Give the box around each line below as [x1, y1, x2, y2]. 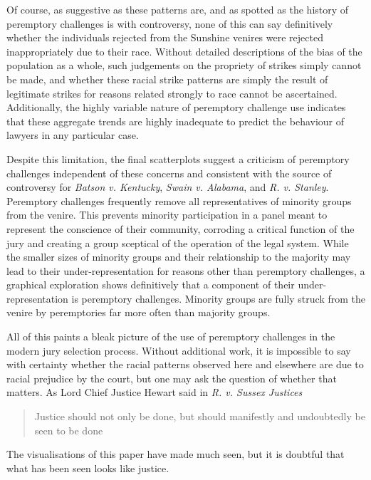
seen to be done [34, 422, 103, 437]
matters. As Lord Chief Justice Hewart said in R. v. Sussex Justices [6, 385, 303, 400]
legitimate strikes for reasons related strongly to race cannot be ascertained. [6, 85, 338, 100]
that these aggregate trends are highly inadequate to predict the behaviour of [6, 113, 345, 128]
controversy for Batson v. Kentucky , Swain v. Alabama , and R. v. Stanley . [6, 179, 329, 194]
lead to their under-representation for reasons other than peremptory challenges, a [6, 263, 365, 278]
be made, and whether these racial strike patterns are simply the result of [6, 71, 328, 86]
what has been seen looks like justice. [6, 460, 169, 475]
